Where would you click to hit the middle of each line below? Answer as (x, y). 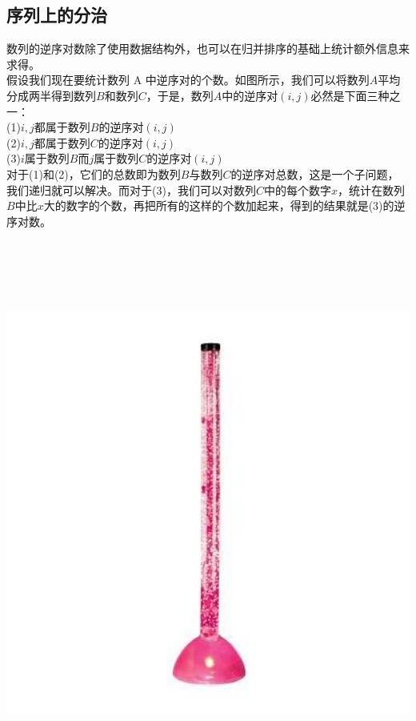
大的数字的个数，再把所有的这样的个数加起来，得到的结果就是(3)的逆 (224, 205)
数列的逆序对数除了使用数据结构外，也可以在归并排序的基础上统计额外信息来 (208, 48)
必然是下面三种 (350, 95)
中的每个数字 (297, 189)
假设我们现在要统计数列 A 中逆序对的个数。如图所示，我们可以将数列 (188, 80)
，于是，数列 (180, 95)
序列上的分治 (57, 15)
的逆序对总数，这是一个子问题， (315, 173)
